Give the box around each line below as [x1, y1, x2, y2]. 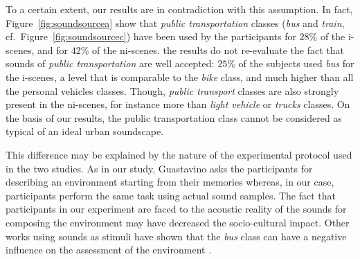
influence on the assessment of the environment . [6, 242, 212, 257]
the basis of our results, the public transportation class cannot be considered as [6, 110, 342, 125]
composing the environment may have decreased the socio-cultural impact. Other [6, 215, 350, 229]
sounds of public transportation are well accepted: [6, 56, 215, 71]
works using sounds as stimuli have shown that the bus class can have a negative [6, 229, 347, 243]
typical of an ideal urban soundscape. [6, 124, 164, 139]
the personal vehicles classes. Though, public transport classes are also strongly [6, 83, 339, 98]
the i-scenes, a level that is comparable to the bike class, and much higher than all [6, 69, 354, 84]
